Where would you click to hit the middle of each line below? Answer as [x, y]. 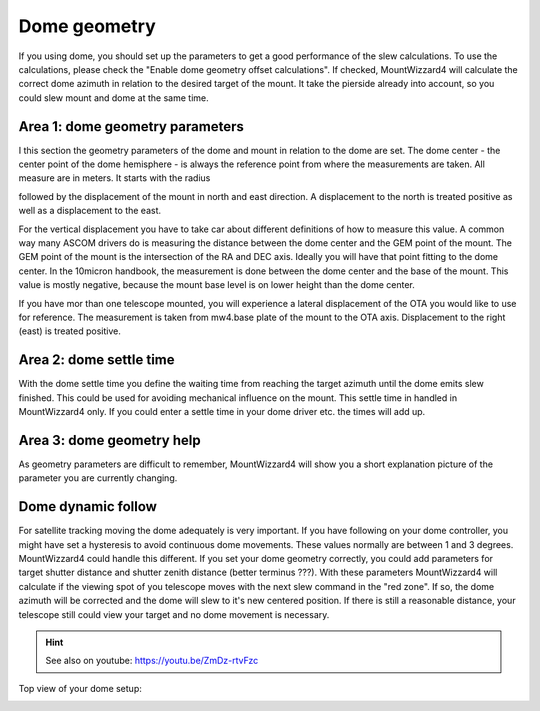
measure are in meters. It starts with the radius [114, 178]
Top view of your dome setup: [80, 688]
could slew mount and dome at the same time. [113, 97]
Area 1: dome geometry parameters [131, 126]
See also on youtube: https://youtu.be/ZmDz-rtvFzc [152, 661]
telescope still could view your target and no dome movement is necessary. [174, 614]
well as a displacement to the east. [90, 211]
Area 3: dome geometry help [109, 440]
